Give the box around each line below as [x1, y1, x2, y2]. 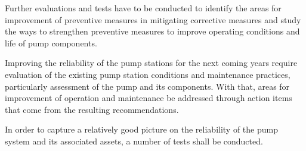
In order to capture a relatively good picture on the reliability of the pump [5, 123, 278, 136]
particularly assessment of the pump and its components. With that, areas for [5, 80, 290, 92]
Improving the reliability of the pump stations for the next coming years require [5, 56, 298, 69]
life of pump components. [5, 36, 97, 49]
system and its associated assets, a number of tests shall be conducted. [5, 134, 263, 147]
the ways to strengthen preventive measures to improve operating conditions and [5, 25, 300, 37]
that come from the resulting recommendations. [5, 103, 179, 115]
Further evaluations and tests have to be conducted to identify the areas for [5, 2, 282, 14]
